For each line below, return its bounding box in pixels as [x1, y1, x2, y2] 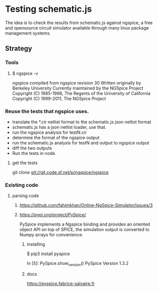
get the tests [12, 160, 38, 166]
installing [26, 241, 45, 247]
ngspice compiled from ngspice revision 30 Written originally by [12, 80, 141, 86]
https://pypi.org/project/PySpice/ [19, 212, 87, 218]
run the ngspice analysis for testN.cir [12, 129, 87, 135]
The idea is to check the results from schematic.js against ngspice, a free [5, 20, 153, 26]
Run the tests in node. [12, 150, 57, 156]
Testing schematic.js [5, 3, 92, 15]
